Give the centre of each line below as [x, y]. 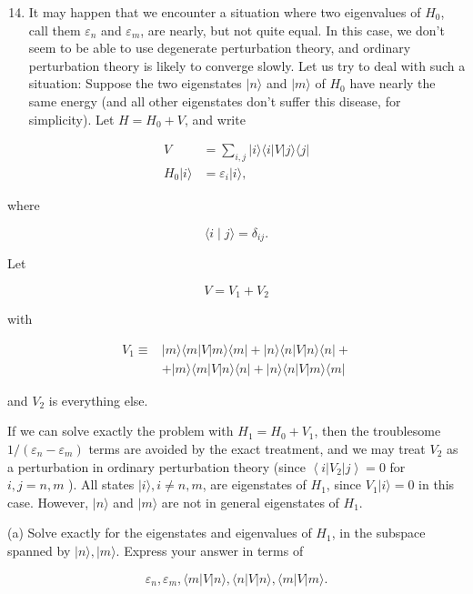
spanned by [39, 550]
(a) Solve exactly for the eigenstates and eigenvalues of [160, 533]
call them [55, 30]
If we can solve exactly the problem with [121, 431]
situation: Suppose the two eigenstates [135, 83]
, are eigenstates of [254, 484]
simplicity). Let [71, 119]
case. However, [48, 502]
